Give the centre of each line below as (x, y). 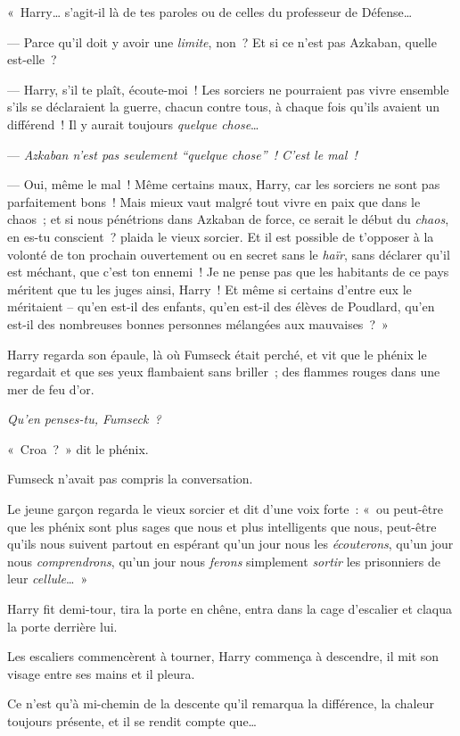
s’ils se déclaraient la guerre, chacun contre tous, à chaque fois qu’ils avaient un (224, 107)
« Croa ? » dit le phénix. (78, 448)
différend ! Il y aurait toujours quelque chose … (133, 124)
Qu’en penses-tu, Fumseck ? (84, 419)
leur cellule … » (48, 579)
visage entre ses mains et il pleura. (101, 673)
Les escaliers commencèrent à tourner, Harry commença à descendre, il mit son (223, 656)
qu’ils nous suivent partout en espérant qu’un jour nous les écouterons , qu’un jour (230, 544)
